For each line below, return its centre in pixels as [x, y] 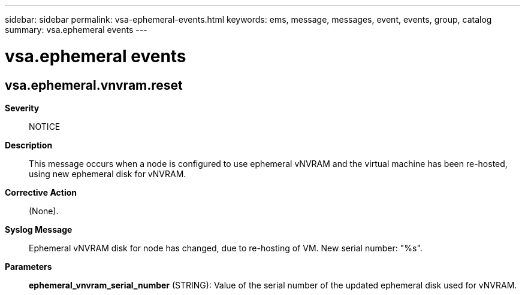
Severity [22, 108]
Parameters [28, 266]
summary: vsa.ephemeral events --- [76, 30]
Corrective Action [41, 192]
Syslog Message [39, 229]
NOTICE [45, 126]
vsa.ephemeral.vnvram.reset [94, 85]
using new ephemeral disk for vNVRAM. [108, 174]
